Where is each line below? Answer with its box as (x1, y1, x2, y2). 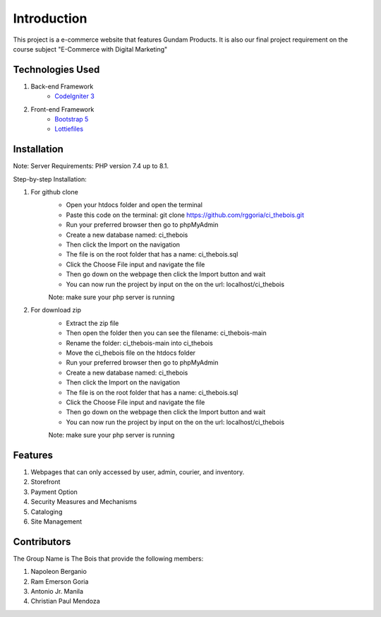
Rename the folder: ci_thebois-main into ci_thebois (66, 339, 213, 347)
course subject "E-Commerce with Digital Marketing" (13, 45, 168, 53)
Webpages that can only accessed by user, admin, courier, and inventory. (30, 467, 245, 476)
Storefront (30, 478, 61, 486)
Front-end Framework (30, 105, 95, 113)
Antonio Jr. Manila (30, 587, 84, 596)
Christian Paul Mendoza (30, 597, 100, 606)
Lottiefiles (54, 124, 84, 134)
